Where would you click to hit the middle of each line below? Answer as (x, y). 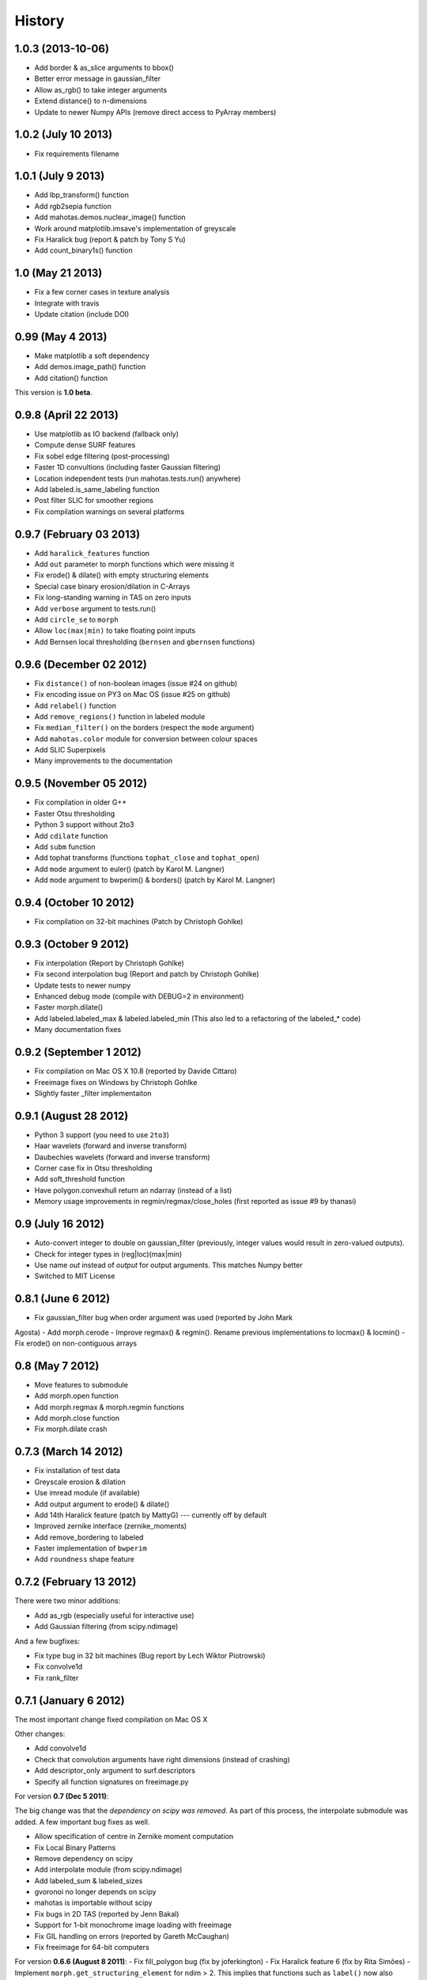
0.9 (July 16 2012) (59, 1224)
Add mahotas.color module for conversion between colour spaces (146, 739)
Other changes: (40, 1734)
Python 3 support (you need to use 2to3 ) (102, 1135)
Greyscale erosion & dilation (80, 1482)
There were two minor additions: (68, 1601)
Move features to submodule (81, 1384)
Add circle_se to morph (76, 620)
